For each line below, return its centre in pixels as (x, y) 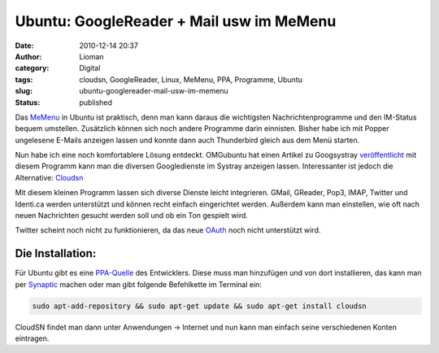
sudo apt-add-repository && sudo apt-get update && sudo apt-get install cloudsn (200, 306)
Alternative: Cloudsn (49, 177)
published (96, 102)
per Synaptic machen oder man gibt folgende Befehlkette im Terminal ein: (138, 284)
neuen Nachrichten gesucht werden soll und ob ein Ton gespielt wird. (131, 216)
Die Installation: (56, 253)
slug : (24, 91)
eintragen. (32, 338)
